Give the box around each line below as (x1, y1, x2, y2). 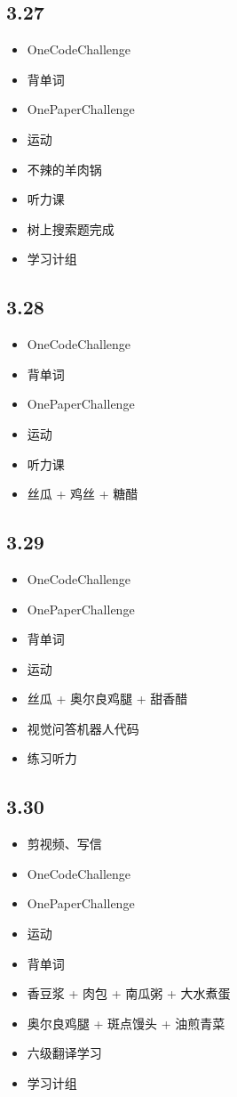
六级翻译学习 (27, 1044, 102, 1062)
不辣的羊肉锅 (27, 159, 102, 178)
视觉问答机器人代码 (27, 719, 139, 737)
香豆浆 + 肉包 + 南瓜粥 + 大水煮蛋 (27, 984, 231, 1003)
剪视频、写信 (27, 834, 102, 853)
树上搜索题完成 (27, 219, 115, 238)
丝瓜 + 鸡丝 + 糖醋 (27, 484, 138, 503)
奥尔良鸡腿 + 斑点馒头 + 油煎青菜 (27, 1013, 225, 1032)
